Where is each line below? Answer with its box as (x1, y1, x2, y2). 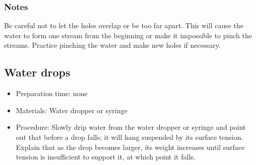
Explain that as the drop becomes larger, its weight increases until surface (16, 141, 245, 152)
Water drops (4, 64, 71, 80)
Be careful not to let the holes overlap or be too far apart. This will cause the (4, 20, 244, 31)
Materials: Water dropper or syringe (16, 105, 127, 115)
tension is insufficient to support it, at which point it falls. (16, 151, 196, 162)
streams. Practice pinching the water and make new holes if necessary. (4, 40, 221, 50)
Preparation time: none (16, 88, 88, 99)
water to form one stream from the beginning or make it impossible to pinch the (4, 30, 252, 40)
